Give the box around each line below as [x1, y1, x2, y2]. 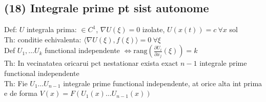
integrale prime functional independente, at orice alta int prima [63, 78, 262, 88]
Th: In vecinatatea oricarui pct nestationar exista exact [4, 58, 178, 68]
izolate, [142, 24, 165, 35]
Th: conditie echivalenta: [4, 34, 81, 44]
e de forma [4, 88, 37, 98]
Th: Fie [4, 78, 28, 88]
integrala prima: [26, 24, 77, 35]
